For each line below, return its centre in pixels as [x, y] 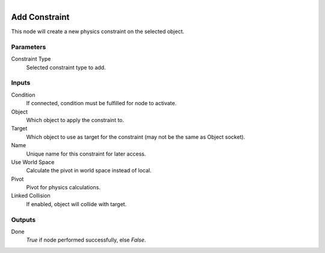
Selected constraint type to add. [66, 67]
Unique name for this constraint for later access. [86, 154]
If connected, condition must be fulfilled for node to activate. [101, 103]
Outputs [23, 219]
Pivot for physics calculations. [63, 187]
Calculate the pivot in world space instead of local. [89, 171]
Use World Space [33, 162]
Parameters [29, 47]
